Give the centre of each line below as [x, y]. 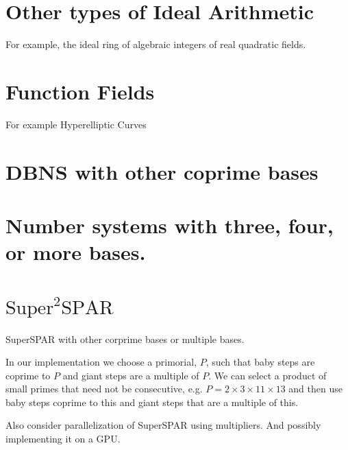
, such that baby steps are [260, 362]
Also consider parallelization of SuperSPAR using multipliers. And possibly [163, 425]
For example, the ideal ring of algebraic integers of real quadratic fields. [156, 44]
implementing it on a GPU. [63, 439]
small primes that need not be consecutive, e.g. [104, 389]
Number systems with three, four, [170, 225]
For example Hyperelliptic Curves [76, 124]
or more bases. [76, 252]
